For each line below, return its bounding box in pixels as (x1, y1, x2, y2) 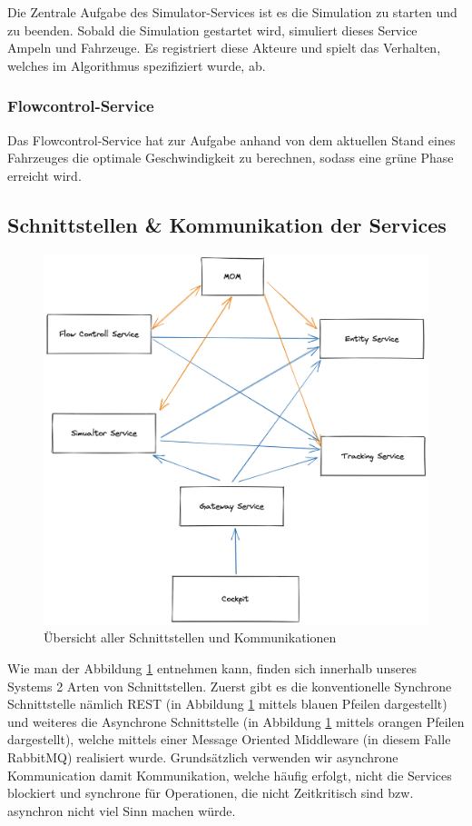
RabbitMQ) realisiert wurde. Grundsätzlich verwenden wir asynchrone (7, 748, 398, 766)
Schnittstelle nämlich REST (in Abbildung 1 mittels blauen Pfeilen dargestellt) (7, 694, 447, 713)
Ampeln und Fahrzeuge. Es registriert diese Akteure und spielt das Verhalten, (7, 38, 441, 57)
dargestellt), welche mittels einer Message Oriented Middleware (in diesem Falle (7, 730, 451, 749)
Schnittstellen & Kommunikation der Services (7, 210, 447, 238)
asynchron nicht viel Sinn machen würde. (7, 801, 236, 820)
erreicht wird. (7, 165, 82, 184)
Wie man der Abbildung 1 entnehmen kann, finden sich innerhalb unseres (7, 659, 418, 678)
